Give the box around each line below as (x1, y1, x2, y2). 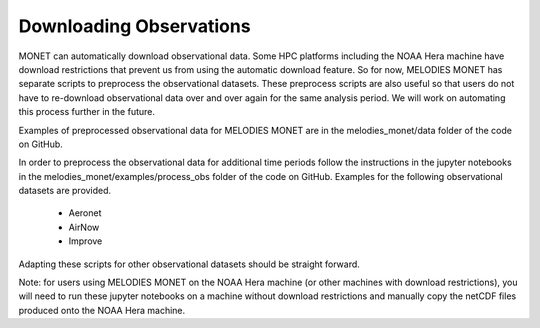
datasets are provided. (18, 185, 112, 197)
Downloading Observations (18, 15, 251, 37)
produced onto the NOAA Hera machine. (18, 304, 186, 316)
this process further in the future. (18, 106, 155, 118)
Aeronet (68, 207, 102, 219)
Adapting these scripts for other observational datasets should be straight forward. (18, 258, 360, 270)
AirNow (68, 221, 100, 233)
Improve (68, 235, 103, 247)
